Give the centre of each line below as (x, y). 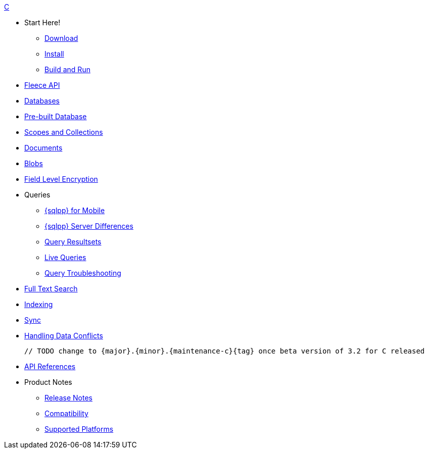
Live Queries (65, 257)
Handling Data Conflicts (64, 336)
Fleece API (42, 85)
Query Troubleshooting (83, 273)
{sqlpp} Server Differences (89, 226)
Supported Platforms (79, 429)
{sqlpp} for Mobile (75, 210)
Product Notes (48, 382)
